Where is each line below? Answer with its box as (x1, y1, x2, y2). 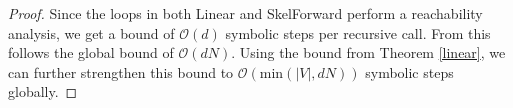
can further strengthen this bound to (8, 61, 234, 82)
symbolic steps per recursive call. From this (225, 22, 491, 43)
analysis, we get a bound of (8, 22, 175, 43)
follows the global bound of (8, 42, 174, 63)
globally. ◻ (8, 81, 78, 102)
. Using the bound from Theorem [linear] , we (231, 42, 506, 63)
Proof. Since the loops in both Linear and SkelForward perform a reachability (8, 3, 483, 23)
